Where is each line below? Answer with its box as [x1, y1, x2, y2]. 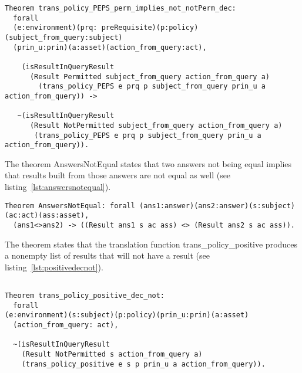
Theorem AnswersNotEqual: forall [5, 201, 135, 210]
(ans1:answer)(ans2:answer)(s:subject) [139, 201, 295, 210]
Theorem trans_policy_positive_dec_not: [5, 291, 165, 300]
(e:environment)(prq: [13, 23, 98, 32]
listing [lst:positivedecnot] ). [5, 260, 103, 273]
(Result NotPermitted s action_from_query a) [21, 350, 203, 358]
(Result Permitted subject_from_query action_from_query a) [29, 72, 270, 81]
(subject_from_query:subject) [5, 33, 123, 42]
